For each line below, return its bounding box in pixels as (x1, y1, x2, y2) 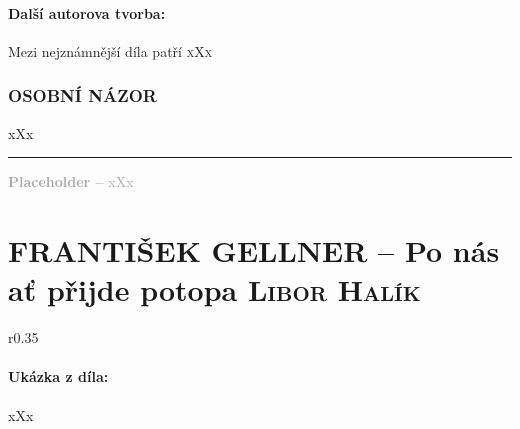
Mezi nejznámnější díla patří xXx (8, 40, 213, 61)
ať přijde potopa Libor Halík (8, 269, 421, 310)
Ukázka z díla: (8, 366, 109, 387)
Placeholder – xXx (8, 171, 134, 192)
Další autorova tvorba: (8, 2, 166, 23)
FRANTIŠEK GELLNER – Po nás (8, 229, 500, 270)
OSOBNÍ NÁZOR (8, 83, 157, 108)
